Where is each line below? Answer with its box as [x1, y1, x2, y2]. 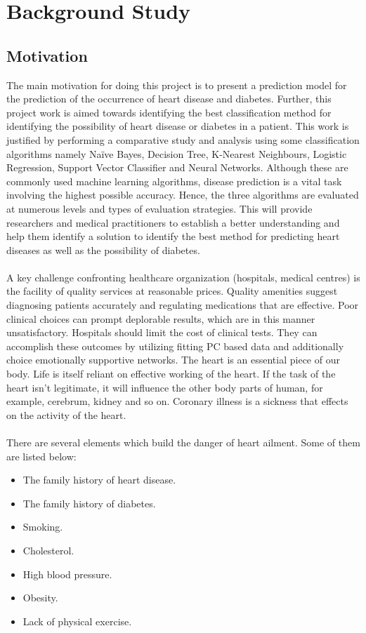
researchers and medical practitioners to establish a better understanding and [6, 215, 340, 229]
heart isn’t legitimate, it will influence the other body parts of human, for [6, 380, 323, 394]
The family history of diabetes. [22, 495, 156, 510]
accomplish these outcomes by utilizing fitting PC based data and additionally [6, 338, 344, 353]
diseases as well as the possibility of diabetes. [6, 242, 200, 257]
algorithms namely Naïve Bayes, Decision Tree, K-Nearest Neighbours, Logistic [6, 146, 347, 161]
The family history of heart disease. [22, 472, 176, 487]
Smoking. [22, 519, 63, 534]
